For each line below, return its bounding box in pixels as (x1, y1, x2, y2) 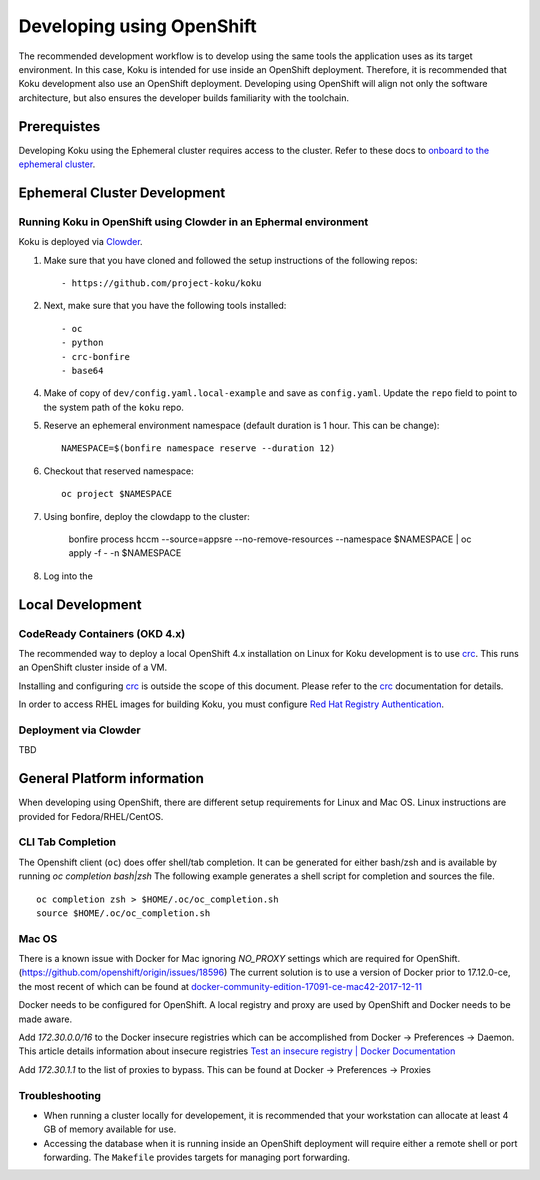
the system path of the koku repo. (43, 401, 185, 413)
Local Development (18, 596, 142, 613)
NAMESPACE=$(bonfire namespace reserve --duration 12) (61, 443, 336, 454)
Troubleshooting (18, 1088, 102, 1102)
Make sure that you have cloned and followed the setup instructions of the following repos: (43, 254, 419, 266)
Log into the (43, 570, 94, 582)
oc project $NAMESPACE (61, 488, 173, 500)
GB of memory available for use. (43, 1123, 177, 1135)
